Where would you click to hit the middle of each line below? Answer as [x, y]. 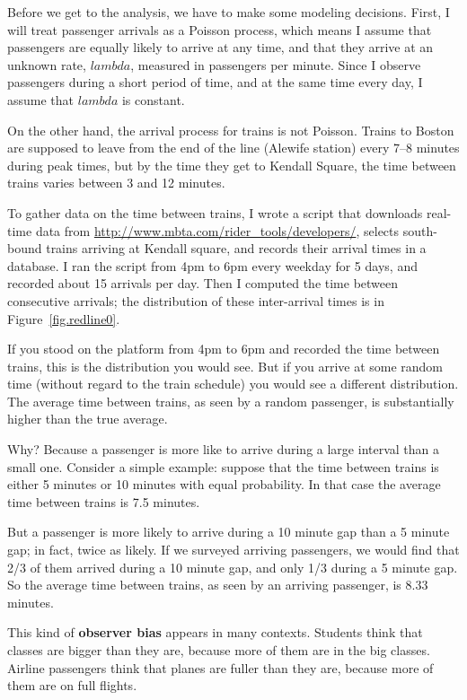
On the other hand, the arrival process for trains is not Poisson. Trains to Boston [231, 130]
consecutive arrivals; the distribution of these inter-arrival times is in [196, 300]
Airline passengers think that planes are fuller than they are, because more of [220, 667]
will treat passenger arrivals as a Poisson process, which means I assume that [220, 29]
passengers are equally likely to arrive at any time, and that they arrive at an [220, 47]
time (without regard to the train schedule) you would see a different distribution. [233, 384]
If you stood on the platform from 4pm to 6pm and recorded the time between [224, 349]
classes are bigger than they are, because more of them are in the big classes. [219, 650]
